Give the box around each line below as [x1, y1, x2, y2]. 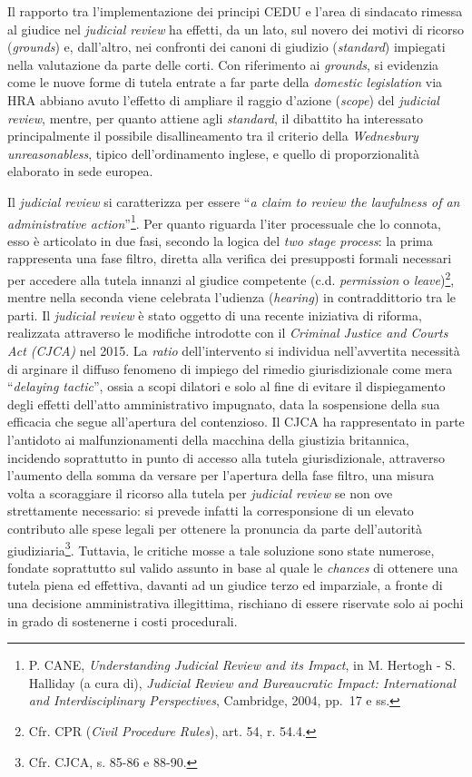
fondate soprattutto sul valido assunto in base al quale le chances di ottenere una [7, 557, 458, 576]
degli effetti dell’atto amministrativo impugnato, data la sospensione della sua [7, 394, 440, 413]
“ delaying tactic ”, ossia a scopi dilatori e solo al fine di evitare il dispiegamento [7, 377, 446, 396]
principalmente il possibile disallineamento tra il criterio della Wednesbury [7, 126, 418, 145]
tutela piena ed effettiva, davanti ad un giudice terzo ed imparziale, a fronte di [7, 575, 443, 595]
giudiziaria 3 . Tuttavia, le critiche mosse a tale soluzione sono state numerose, [7, 537, 435, 559]
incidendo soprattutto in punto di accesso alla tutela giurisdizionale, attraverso [7, 448, 446, 467]
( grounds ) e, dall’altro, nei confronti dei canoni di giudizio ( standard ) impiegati [7, 37, 446, 56]
